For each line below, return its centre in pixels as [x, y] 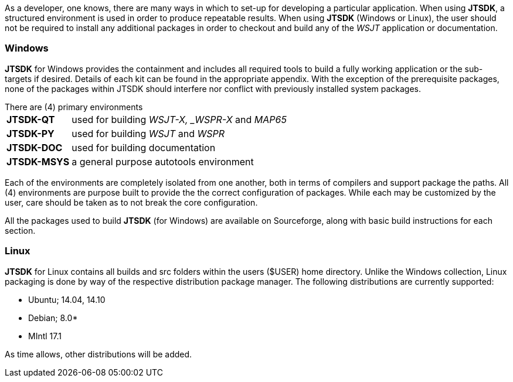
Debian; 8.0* [53, 318]
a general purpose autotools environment [163, 161]
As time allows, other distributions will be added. [98, 354]
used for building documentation [144, 147]
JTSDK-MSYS [38, 161]
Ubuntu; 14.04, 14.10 [67, 299]
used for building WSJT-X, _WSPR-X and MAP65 [179, 119]
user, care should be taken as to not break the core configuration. [131, 202]
